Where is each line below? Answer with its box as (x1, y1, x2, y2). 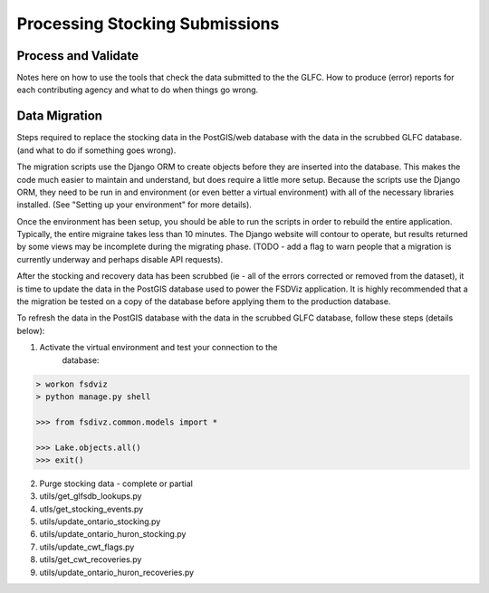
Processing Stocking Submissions (16, 14, 280, 33)
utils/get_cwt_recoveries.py (39, 554, 142, 565)
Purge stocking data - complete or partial (39, 478, 194, 489)
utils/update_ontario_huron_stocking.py (39, 529, 187, 540)
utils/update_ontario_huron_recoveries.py (39, 567, 195, 578)
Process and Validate (16, 48, 139, 63)
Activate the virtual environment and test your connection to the (39, 342, 278, 353)
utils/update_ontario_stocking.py (39, 516, 161, 527)
